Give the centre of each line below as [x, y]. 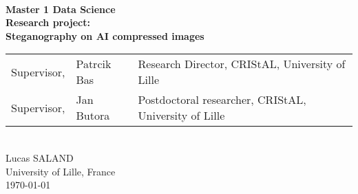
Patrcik [94, 64]
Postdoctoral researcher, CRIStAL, [222, 100]
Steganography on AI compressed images [105, 35]
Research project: [48, 22]
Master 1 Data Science [61, 9]
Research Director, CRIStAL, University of [242, 64]
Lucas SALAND [40, 157]
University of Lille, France [61, 171]
